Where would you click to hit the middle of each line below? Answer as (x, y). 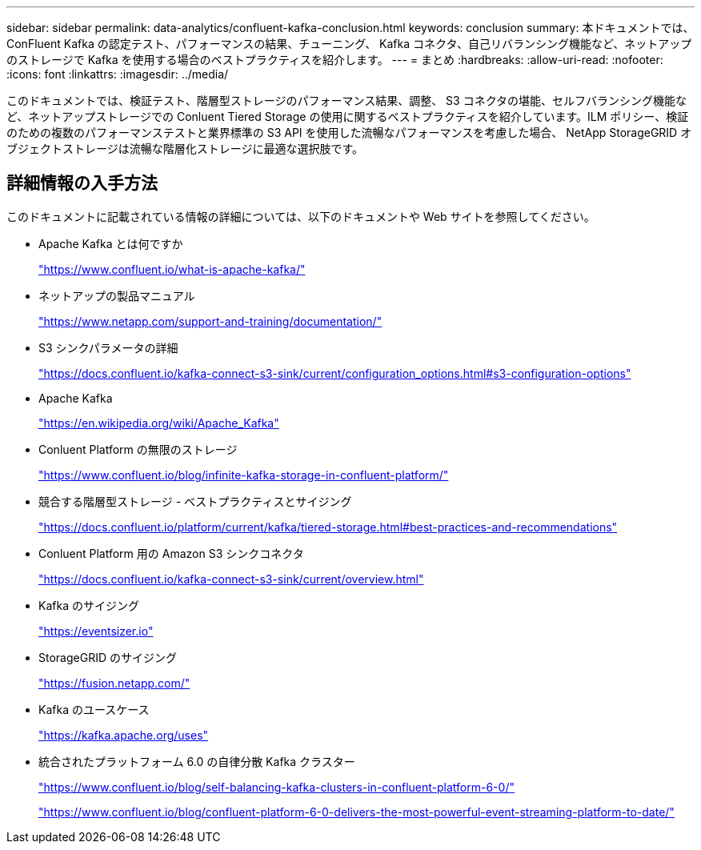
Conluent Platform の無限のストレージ (138, 449)
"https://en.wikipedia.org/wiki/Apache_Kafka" (159, 423)
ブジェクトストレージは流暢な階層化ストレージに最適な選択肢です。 (185, 148)
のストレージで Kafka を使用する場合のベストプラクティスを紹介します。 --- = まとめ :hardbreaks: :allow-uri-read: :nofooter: (335, 60)
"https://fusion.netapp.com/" (114, 683)
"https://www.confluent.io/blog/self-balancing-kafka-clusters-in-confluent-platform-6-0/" (276, 787)
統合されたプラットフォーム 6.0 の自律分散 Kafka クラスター (197, 761)
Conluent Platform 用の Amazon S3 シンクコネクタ (171, 553)
